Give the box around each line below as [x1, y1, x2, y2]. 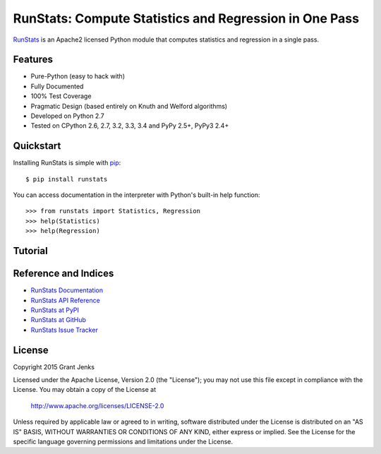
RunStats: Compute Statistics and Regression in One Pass [13, 11, 360, 26]
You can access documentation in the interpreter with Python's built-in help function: [13, 191, 260, 199]
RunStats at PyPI [30, 306, 79, 314]
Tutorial [13, 245, 49, 257]
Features [13, 54, 53, 66]
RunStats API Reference [30, 296, 100, 304]
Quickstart [13, 140, 61, 152]
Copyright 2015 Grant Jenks [13, 362, 95, 371]
